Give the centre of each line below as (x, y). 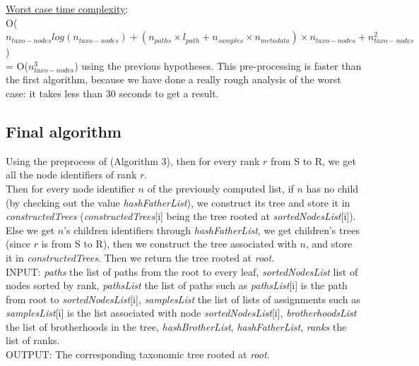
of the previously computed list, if (220, 188)
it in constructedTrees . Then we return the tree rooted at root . (140, 257)
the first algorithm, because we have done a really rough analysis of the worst (173, 79)
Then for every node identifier (70, 188)
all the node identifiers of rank (71, 175)
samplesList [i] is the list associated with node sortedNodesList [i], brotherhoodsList (181, 313)
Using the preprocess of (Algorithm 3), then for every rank (133, 160)
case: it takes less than (54, 93)
